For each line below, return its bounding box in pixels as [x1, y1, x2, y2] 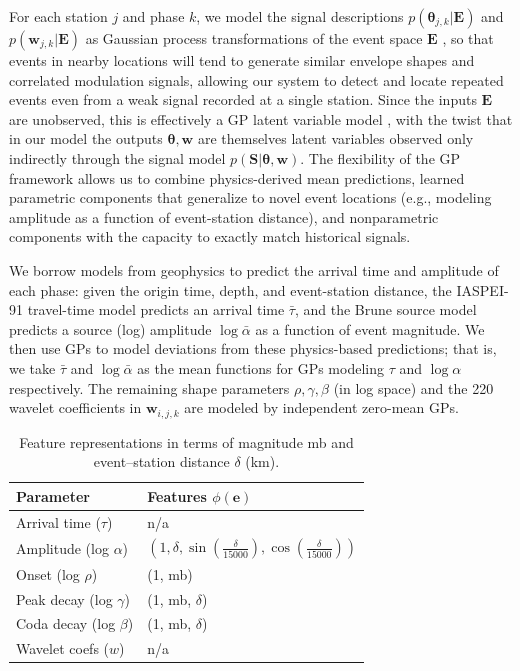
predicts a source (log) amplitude [9, 318, 212, 339]
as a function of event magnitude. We [255, 318, 485, 339]
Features [147, 485, 207, 506]
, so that [442, 28, 494, 48]
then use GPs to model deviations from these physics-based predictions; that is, [9, 338, 497, 359]
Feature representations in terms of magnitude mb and [19, 431, 354, 452]
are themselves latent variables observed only [197, 128, 474, 149]
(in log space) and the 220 [333, 377, 494, 398]
